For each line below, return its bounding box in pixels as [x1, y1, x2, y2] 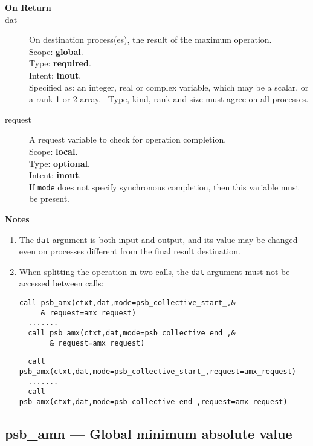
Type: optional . [29, 157, 90, 169]
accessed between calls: [19, 277, 104, 289]
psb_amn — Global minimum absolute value [5, 424, 292, 443]
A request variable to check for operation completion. [29, 133, 227, 146]
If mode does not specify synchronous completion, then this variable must [29, 180, 299, 193]
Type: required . [29, 57, 91, 69]
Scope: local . [29, 144, 78, 157]
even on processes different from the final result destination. [19, 245, 240, 257]
